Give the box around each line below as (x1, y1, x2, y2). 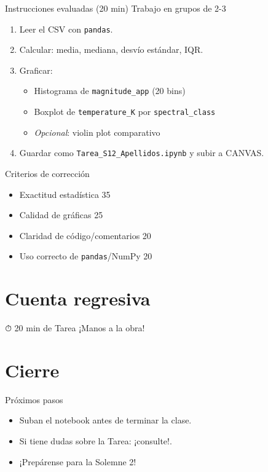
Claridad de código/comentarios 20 (19, 229, 151, 242)
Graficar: (19, 63, 53, 76)
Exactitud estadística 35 (19, 187, 111, 200)
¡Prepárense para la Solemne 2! (19, 455, 136, 468)
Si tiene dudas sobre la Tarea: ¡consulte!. (19, 435, 172, 447)
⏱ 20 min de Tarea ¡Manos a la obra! (5, 321, 145, 334)
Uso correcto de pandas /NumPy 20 (19, 250, 152, 262)
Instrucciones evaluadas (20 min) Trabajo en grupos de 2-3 (5, 2, 226, 14)
